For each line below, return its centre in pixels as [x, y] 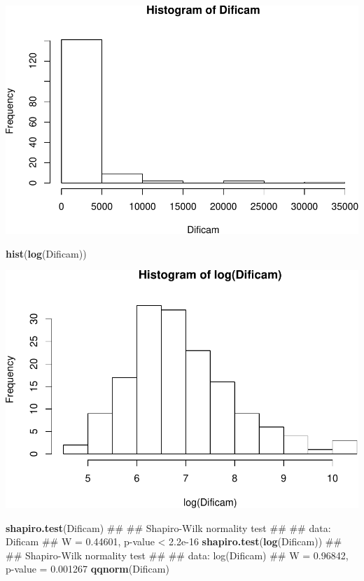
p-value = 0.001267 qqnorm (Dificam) [87, 569]
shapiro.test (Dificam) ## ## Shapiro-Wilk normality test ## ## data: [168, 527]
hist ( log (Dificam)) [46, 253]
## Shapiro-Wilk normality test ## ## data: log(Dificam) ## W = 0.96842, [177, 555]
